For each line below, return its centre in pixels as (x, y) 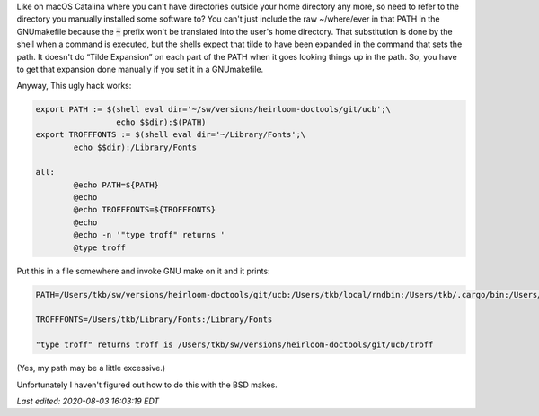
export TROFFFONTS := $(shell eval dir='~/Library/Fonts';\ (171, 135)
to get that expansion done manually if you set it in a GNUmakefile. (140, 69)
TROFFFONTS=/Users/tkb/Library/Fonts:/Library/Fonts (154, 320)
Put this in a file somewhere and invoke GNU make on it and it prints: (143, 271)
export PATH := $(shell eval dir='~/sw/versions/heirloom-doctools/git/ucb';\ (213, 109)
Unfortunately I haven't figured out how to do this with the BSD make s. (147, 385)
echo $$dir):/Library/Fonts (135, 147)
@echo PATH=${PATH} (116, 185)
